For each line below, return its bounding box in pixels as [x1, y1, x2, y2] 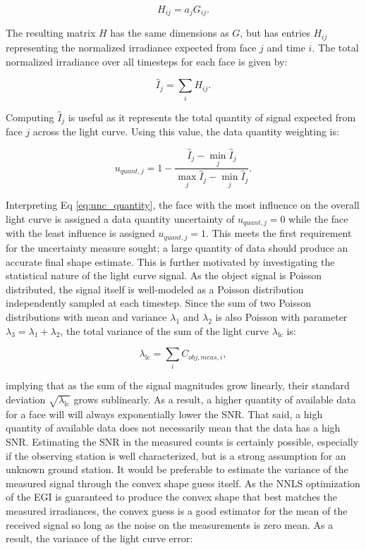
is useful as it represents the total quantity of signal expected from [68, 109, 356, 124]
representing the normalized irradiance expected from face [6, 39, 257, 54]
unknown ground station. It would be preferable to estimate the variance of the [6, 462, 348, 477]
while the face [288, 212, 348, 226]
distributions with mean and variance [6, 309, 167, 324]
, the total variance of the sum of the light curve [60, 323, 269, 338]
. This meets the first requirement [206, 226, 352, 240]
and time [267, 39, 305, 54]
